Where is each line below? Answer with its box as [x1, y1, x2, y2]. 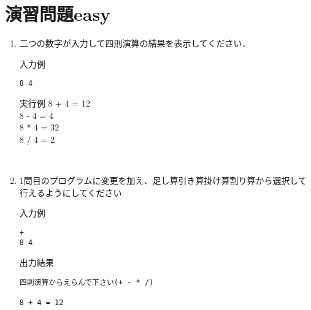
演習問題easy [5, 1, 111, 26]
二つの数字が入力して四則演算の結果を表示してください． [19, 37, 251, 50]
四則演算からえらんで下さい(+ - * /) [19, 278, 154, 287]
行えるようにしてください [19, 186, 122, 198]
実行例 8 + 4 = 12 [19, 96, 90, 109]
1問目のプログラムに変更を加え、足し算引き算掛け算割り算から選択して [19, 173, 307, 186]
